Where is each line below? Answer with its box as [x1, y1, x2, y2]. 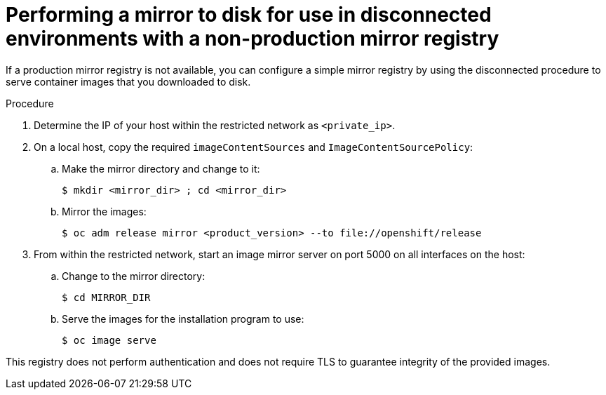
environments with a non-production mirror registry [6, 27, 499, 51]
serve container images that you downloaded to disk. [6, 75, 251, 88]
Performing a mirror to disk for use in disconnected [6, 3, 492, 27]
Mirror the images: [62, 205, 147, 217]
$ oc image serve [62, 334, 156, 346]
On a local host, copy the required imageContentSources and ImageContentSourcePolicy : [34, 140, 473, 153]
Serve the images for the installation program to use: [62, 312, 304, 325]
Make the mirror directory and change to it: [62, 162, 260, 175]
